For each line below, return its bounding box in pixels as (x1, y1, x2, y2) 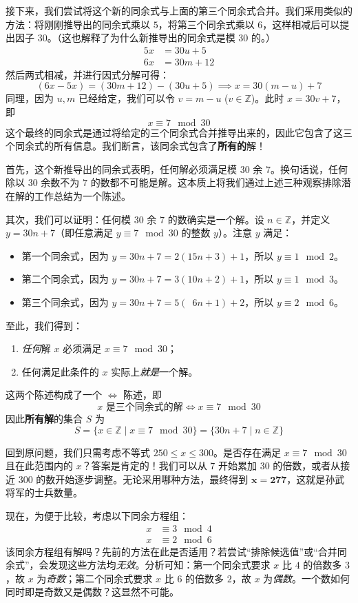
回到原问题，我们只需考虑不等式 (6, 444, 150, 459)
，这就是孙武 (286, 471, 345, 486)
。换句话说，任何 (271, 161, 348, 176)
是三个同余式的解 (105, 402, 183, 412)
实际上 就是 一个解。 (111, 364, 198, 378)
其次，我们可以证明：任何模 (6, 212, 131, 226)
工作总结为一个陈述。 (34, 189, 131, 203)
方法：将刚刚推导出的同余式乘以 (6, 17, 150, 31)
